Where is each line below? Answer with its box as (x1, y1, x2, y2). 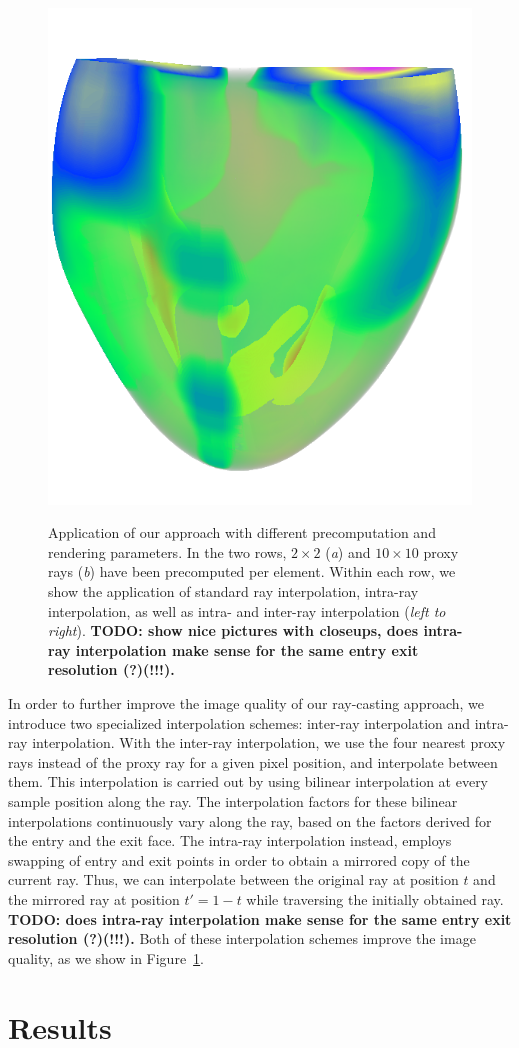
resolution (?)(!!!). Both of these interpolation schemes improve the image (8, 928, 476, 949)
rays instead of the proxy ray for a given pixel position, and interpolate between (8, 751, 498, 772)
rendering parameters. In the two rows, (48, 541, 287, 562)
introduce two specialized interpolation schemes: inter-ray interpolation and (8, 712, 471, 733)
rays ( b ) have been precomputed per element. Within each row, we (48, 561, 456, 582)
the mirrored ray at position (8, 888, 180, 909)
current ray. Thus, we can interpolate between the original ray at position (8, 869, 459, 890)
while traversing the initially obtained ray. (246, 888, 504, 909)
